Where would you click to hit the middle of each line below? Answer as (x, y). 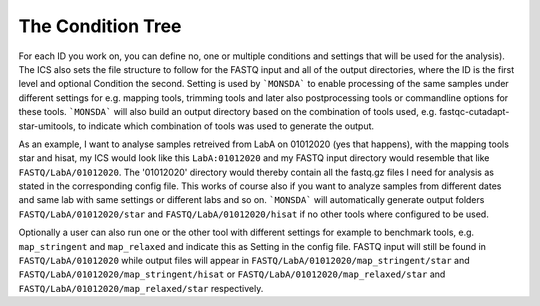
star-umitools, (47, 126)
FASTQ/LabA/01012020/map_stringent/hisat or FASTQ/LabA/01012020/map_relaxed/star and (232, 274)
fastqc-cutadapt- (474, 112)
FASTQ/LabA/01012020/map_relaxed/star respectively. (141, 288)
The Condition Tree (100, 26)
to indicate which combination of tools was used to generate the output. (226, 126)
